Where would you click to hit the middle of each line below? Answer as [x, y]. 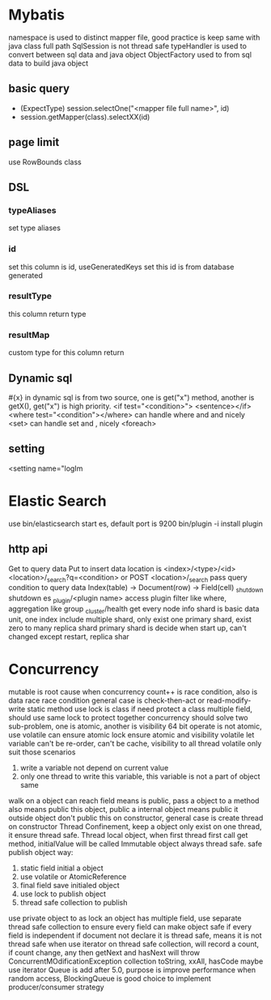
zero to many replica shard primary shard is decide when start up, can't [127, 628]
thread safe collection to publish [74, 902]
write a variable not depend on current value [94, 767]
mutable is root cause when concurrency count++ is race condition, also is [133, 691]
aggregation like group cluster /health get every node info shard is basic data [134, 609]
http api [28, 549]
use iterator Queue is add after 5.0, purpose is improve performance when [132, 969]
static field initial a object [61, 868]
